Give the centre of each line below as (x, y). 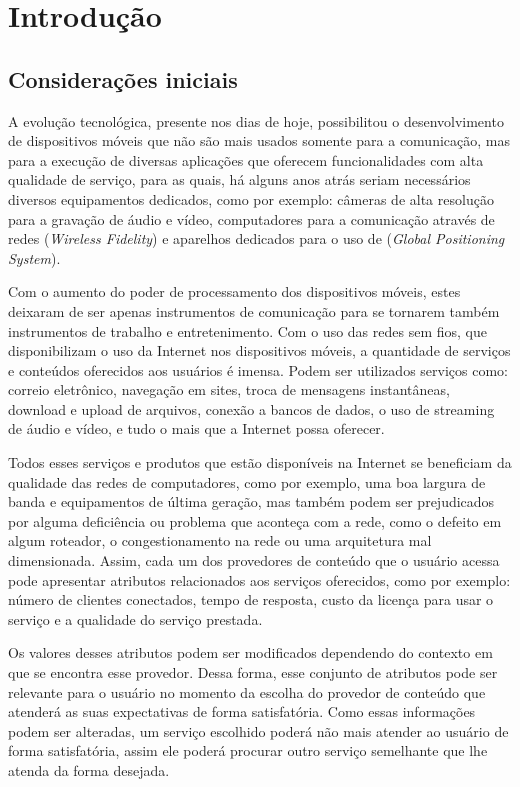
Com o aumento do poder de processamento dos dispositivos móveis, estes (234, 291)
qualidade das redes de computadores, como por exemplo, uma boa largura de (247, 481)
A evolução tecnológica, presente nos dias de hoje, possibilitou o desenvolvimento (256, 120)
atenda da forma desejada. (89, 769)
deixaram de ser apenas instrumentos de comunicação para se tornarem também (254, 310)
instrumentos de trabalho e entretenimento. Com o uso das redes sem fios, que (247, 330)
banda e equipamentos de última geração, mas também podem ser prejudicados (251, 501)
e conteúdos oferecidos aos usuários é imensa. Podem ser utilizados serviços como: (258, 369)
